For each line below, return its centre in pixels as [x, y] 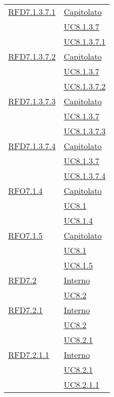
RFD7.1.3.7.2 [32, 56]
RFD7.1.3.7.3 [32, 101]
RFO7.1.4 [26, 191]
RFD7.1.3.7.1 [32, 12]
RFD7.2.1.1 [29, 355]
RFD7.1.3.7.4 [32, 146]
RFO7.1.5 [26, 235]
